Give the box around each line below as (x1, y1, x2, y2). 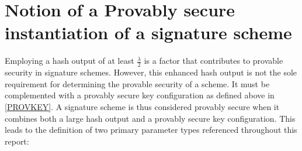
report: (5, 135, 29, 147)
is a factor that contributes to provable (144, 54, 283, 67)
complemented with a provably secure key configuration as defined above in (5, 89, 275, 101)
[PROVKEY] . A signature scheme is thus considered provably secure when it (5, 100, 280, 112)
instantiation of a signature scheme (5, 20, 292, 44)
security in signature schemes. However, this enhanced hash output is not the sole (5, 66, 297, 78)
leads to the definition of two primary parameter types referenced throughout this (5, 123, 297, 136)
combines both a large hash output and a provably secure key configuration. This (5, 112, 296, 124)
